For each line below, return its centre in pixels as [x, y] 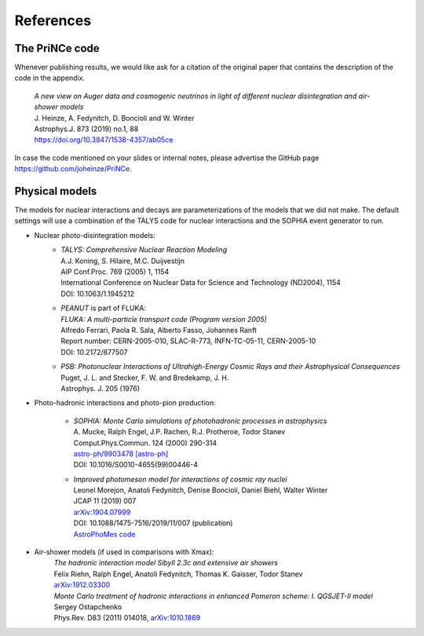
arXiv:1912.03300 [82, 585]
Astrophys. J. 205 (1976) [101, 388]
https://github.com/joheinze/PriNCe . [73, 169]
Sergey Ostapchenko [88, 607]
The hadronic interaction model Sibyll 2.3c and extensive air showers [166, 563]
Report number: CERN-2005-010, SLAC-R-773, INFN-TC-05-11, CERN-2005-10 [188, 341]
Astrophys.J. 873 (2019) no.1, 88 [86, 129]
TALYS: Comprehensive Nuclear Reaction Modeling [144, 250]
